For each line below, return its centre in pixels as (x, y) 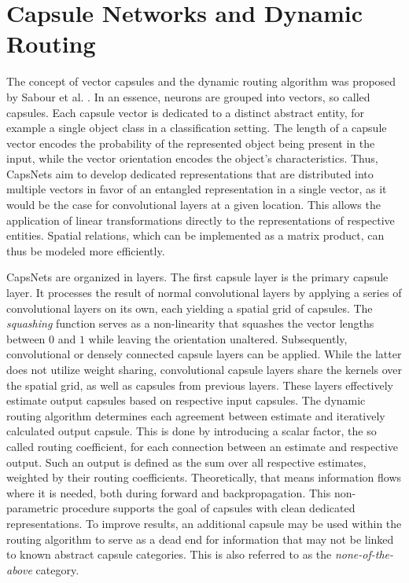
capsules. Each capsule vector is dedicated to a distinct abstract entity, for (185, 112)
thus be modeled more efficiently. (86, 250)
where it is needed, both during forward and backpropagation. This (169, 492)
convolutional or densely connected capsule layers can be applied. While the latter (204, 354)
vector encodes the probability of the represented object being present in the (191, 143)
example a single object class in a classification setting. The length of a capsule (197, 128)
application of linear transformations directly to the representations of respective (201, 220)
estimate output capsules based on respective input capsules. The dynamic (186, 400)
